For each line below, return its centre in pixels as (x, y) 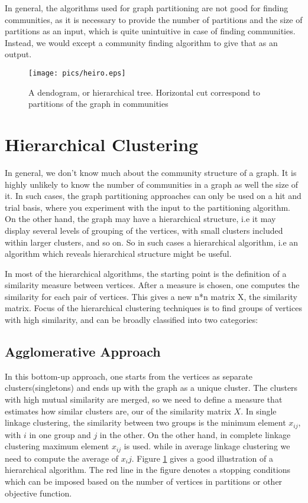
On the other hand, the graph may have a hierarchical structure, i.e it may (140, 219)
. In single (259, 411)
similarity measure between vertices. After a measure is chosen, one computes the (152, 285)
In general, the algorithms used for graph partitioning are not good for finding (147, 8)
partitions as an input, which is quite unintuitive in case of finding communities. (150, 31)
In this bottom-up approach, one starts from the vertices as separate (129, 376)
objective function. (38, 493)
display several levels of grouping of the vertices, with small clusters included (144, 230)
